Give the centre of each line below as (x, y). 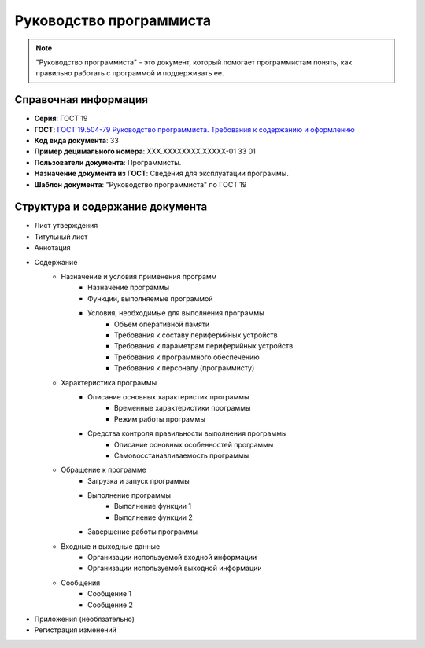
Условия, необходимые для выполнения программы (176, 313)
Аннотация (52, 248)
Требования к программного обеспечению (187, 357)
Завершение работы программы (143, 532)
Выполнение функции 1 (153, 506)
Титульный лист (61, 237)
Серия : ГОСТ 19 (61, 119)
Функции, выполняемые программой (150, 298)
